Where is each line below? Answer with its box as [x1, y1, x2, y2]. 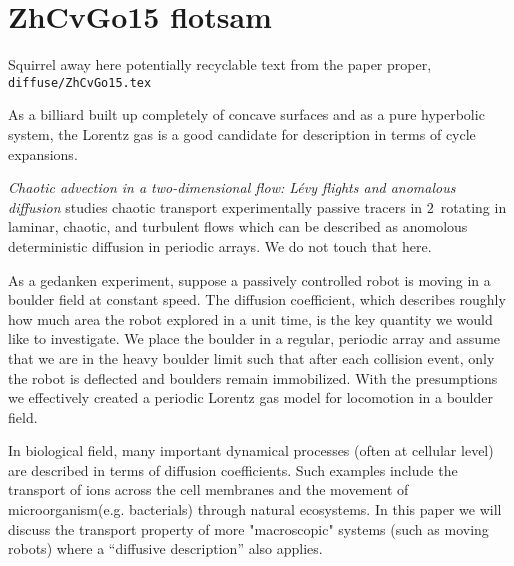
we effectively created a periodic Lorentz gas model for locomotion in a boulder [8, 387, 493, 408]
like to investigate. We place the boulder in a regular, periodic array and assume [8, 328, 501, 349]
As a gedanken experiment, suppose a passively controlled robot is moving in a [8, 269, 491, 290]
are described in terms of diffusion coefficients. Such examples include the [8, 459, 458, 480]
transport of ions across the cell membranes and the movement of [8, 479, 409, 500]
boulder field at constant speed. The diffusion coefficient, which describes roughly [8, 289, 506, 310]
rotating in [440, 196, 507, 217]
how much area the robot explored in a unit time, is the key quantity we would [8, 308, 493, 329]
